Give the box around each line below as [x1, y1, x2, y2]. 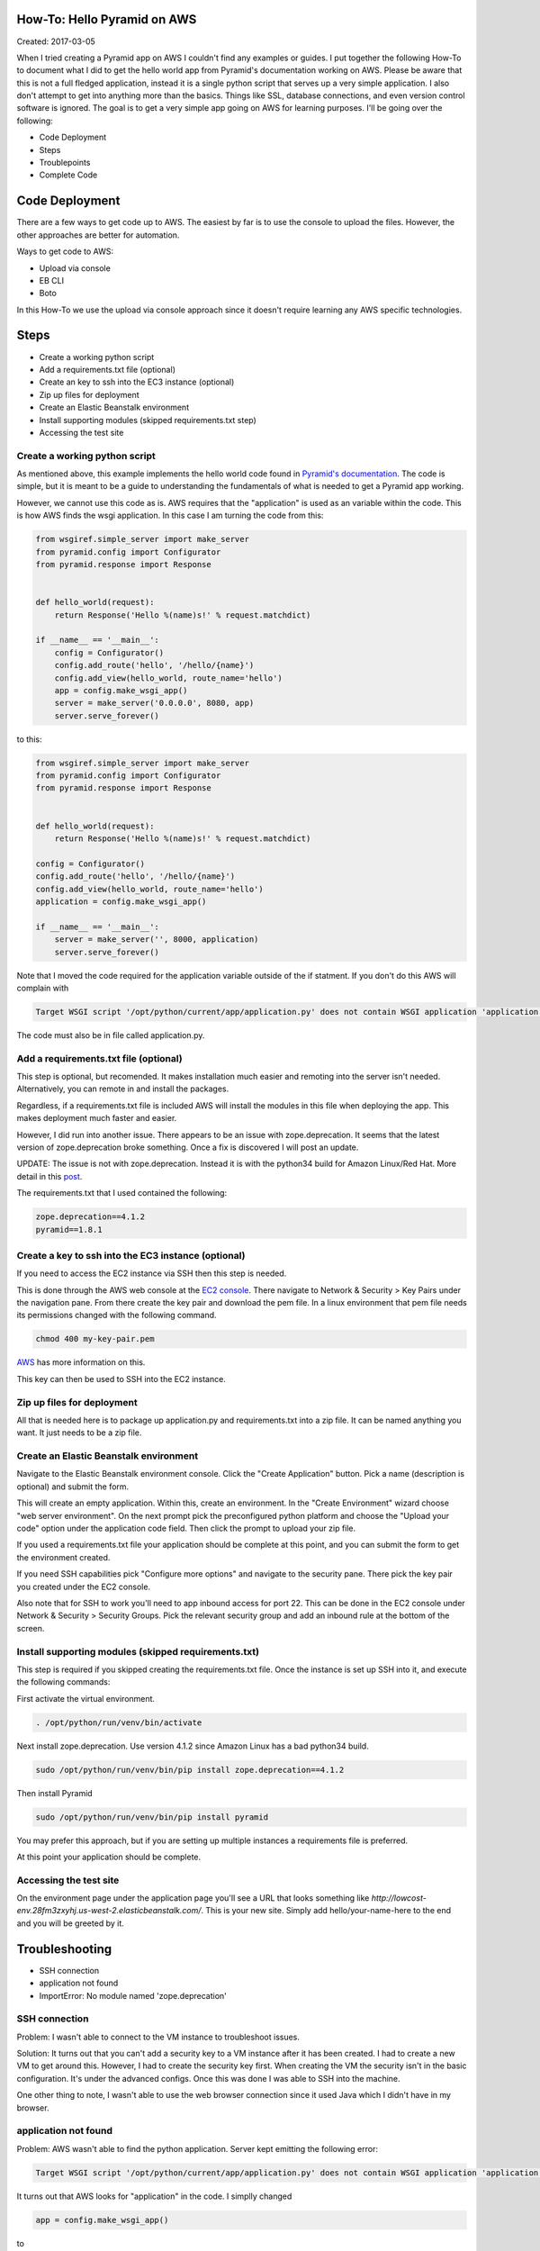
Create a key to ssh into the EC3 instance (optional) [16, 1249, 246, 1261]
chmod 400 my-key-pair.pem [35, 1333, 155, 1344]
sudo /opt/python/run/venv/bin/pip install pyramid [35, 1812, 269, 1822]
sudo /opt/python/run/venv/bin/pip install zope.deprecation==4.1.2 [35, 1765, 345, 1775]
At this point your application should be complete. [16, 1851, 202, 1862]
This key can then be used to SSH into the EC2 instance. [16, 1373, 227, 1384]
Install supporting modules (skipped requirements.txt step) [39, 414, 256, 425]
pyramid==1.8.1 [35, 1225, 103, 1234]
